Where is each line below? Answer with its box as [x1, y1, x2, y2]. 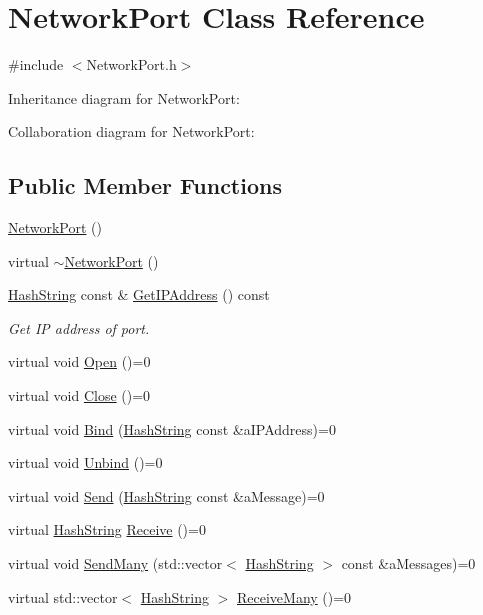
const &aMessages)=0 [341, 553, 476, 574]
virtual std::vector [8, 586, 118, 607]
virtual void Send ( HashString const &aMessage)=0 [8, 485, 325, 506]
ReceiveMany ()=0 [236, 586, 352, 607]
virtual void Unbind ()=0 [8, 452, 163, 473]
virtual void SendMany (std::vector [8, 553, 223, 574]
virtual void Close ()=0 [8, 385, 151, 406]
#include [8, 54, 64, 75]
